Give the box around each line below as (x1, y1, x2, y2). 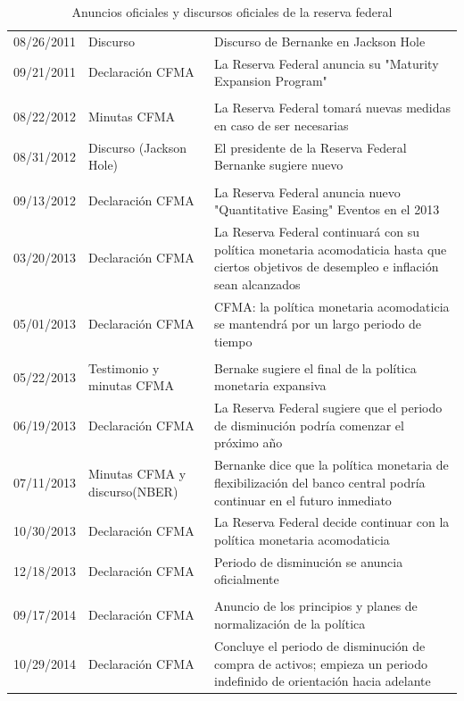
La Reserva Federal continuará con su (214, 221, 419, 240)
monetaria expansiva (214, 376, 327, 395)
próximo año (214, 433, 283, 452)
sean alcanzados (214, 274, 301, 293)
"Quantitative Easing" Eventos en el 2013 (214, 200, 440, 219)
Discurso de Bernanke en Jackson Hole (214, 31, 426, 50)
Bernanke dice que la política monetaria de (214, 455, 449, 474)
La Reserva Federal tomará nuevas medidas (214, 98, 451, 117)
